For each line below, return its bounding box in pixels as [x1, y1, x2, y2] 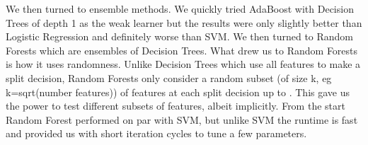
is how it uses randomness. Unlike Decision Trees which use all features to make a [6, 57, 361, 71]
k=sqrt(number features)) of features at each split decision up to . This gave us [6, 84, 350, 99]
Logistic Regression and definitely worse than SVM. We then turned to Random [6, 29, 354, 44]
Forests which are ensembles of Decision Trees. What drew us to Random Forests [6, 42, 358, 57]
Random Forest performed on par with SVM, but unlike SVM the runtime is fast [6, 112, 358, 127]
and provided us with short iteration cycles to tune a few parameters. [6, 126, 307, 141]
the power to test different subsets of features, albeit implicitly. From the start [6, 98, 345, 113]
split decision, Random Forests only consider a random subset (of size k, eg [6, 70, 332, 85]
